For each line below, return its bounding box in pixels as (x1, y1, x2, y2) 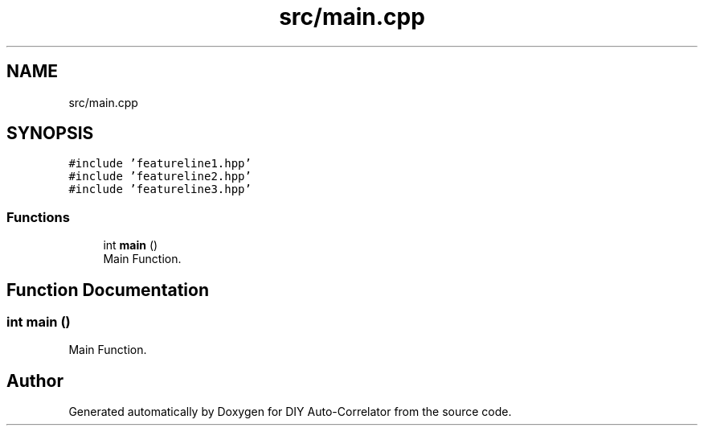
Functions (6, 208, 70, 225)
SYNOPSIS (6, 123, 94, 144)
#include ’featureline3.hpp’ (68, 183, 252, 196)
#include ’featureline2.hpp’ (68, 170, 252, 183)
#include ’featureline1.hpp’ (68, 157, 252, 171)
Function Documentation (6, 279, 209, 300)
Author (6, 370, 63, 391)
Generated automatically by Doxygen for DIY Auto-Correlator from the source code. (68, 405, 512, 419)
